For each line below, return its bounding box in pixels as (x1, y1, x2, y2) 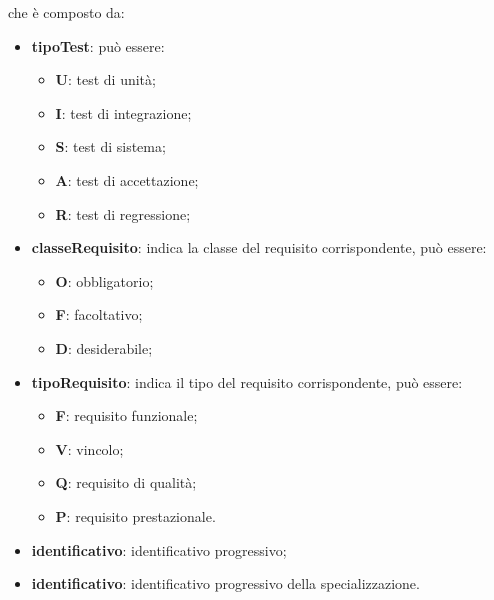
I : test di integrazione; (55, 102, 192, 123)
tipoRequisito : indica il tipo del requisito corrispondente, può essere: (31, 371, 463, 392)
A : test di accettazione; (55, 169, 199, 190)
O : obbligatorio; (55, 270, 154, 291)
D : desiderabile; (55, 337, 153, 358)
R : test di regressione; (55, 203, 191, 224)
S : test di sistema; (55, 136, 166, 157)
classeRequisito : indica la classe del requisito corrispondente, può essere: (31, 237, 487, 258)
